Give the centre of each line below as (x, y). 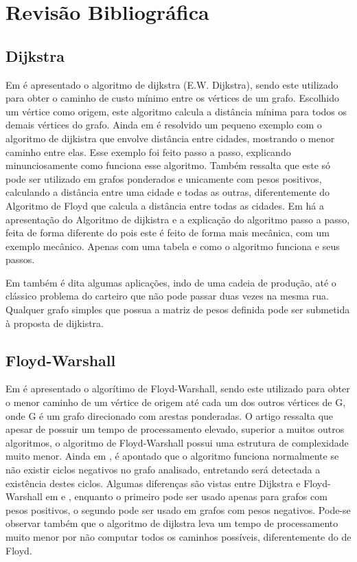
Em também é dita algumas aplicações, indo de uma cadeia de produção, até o (171, 282)
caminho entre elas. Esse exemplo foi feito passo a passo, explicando (148, 151)
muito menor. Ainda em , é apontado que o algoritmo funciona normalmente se (172, 456)
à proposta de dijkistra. (55, 323)
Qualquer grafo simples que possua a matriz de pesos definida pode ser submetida (178, 310)
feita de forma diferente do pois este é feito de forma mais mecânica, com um (168, 233)
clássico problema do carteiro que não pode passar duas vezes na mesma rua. (167, 296)
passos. (20, 259)
